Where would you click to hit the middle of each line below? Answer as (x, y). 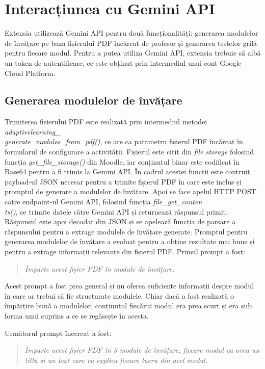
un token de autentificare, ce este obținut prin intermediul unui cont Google (123, 62)
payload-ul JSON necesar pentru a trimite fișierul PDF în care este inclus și (123, 181)
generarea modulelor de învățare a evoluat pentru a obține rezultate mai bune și (130, 241)
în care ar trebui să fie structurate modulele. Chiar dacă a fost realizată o (120, 295)
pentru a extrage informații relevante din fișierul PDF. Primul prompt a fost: (125, 252)
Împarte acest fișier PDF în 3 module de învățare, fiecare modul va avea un (142, 350)
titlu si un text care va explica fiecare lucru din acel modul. (116, 360)
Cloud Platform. (30, 73)
